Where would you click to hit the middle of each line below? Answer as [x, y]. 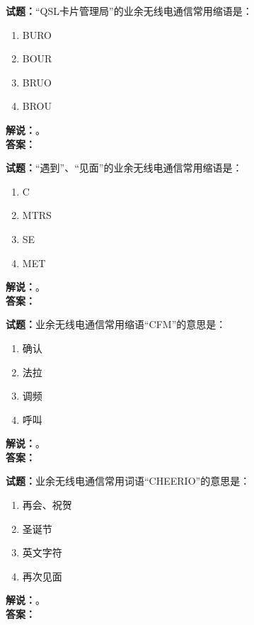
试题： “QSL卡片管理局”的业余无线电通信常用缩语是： [129, 11]
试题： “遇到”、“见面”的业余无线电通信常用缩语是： [124, 168]
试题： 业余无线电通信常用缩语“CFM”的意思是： [116, 324]
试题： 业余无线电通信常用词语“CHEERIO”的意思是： [128, 481]
